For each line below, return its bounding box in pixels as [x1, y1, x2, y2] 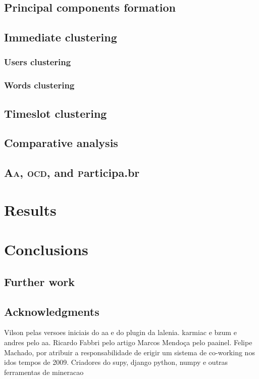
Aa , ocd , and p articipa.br [4, 165, 140, 180]
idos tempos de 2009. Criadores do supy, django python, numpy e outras [4, 357, 228, 367]
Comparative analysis [4, 135, 118, 151]
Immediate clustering [4, 29, 117, 45]
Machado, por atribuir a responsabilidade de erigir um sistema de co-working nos [4, 347, 255, 357]
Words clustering [4, 79, 75, 91]
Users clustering [4, 56, 71, 68]
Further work [4, 273, 75, 289]
